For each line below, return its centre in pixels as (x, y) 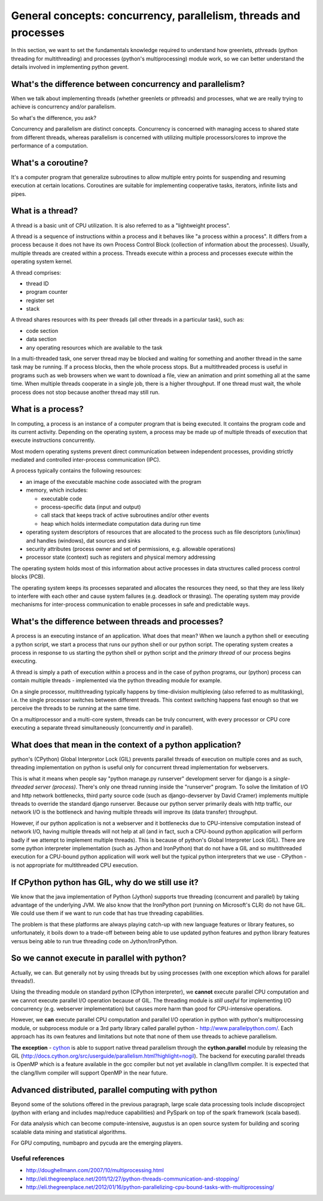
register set (40, 300)
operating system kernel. (42, 261)
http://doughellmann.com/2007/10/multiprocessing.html (95, 1170)
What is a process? (47, 409)
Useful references (38, 1158)
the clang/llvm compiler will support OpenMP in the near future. (89, 1073)
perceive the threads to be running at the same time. (76, 708)
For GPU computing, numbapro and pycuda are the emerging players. (97, 1143)
